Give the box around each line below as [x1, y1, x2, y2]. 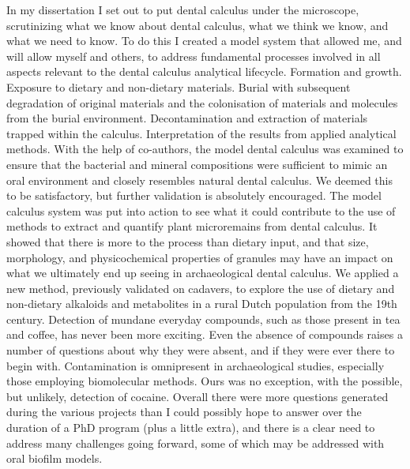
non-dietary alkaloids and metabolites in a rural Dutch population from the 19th [6, 295, 397, 312]
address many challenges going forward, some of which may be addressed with [6, 434, 385, 451]
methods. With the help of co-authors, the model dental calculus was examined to [6, 141, 404, 157]
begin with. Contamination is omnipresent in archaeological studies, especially [6, 357, 385, 373]
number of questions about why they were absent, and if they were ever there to [6, 342, 395, 358]
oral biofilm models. [6, 450, 103, 467]
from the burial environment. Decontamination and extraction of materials [6, 110, 368, 126]
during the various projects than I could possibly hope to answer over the [6, 403, 362, 420]
